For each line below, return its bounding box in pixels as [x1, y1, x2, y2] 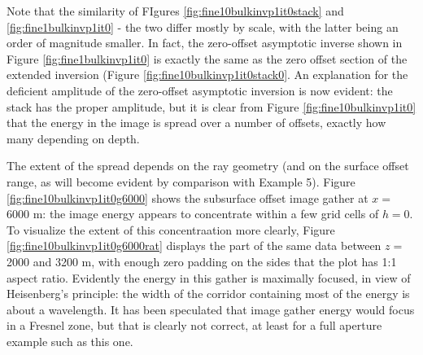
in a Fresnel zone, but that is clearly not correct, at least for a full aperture [7, 317, 382, 334]
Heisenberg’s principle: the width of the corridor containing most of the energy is [7, 285, 410, 302]
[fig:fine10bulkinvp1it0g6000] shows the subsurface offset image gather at [7, 189, 368, 206]
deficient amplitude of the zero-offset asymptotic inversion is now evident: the [7, 81, 393, 99]
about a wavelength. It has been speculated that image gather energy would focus [7, 300, 415, 318]
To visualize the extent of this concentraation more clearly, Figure [7, 221, 335, 238]
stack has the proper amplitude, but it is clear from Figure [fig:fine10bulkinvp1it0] [7, 98, 416, 115]
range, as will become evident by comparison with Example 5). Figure [7, 173, 355, 190]
